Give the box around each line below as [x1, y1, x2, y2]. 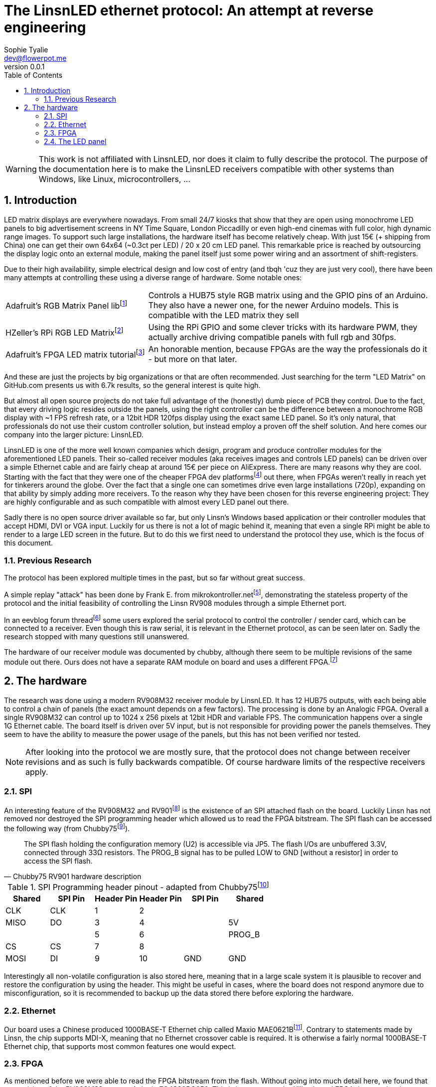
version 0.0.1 [4, 62, 45, 71]
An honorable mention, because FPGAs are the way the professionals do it [148, 344, 428, 354]
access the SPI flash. [24, 856, 93, 865]
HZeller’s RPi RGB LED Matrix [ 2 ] [5, 326, 124, 338]
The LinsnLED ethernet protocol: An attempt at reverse [4, 2, 374, 19]
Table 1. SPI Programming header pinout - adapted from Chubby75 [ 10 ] [7, 880, 269, 893]
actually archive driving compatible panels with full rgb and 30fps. [148, 332, 396, 342]
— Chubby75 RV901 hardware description [4, 872, 142, 881]
